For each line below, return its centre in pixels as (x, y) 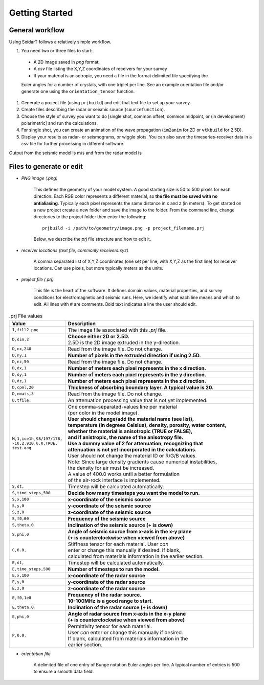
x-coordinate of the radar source (107, 575)
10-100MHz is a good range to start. (110, 601)
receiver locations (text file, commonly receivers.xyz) (75, 250)
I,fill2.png (25, 330)
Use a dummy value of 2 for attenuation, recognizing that (135, 443)
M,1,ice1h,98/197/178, (37, 439)
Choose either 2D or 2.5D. (99, 336)
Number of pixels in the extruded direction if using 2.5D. (134, 355)
